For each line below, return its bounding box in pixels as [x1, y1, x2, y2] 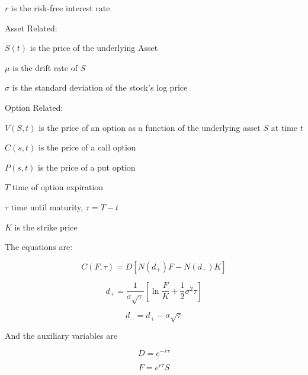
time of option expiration [12, 181, 104, 193]
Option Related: [5, 101, 63, 113]
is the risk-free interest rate [11, 2, 110, 14]
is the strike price [14, 220, 78, 233]
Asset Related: [5, 21, 57, 34]
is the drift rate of [12, 61, 78, 73]
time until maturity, [11, 200, 84, 213]
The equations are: [5, 241, 73, 253]
